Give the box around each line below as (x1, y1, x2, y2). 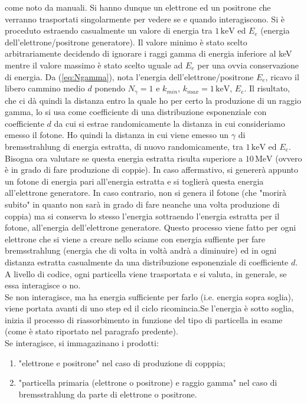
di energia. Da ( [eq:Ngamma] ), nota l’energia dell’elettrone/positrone (5, 70, 254, 83)
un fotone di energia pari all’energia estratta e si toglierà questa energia (5, 175, 264, 187)
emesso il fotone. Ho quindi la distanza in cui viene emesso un (5, 129, 229, 141)
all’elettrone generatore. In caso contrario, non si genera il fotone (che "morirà (5, 186, 287, 199)
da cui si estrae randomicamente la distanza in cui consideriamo (54, 117, 285, 129)
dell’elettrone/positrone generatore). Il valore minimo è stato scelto (5, 35, 247, 48)
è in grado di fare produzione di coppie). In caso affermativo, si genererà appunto (5, 163, 299, 176)
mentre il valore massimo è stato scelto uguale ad (5, 58, 183, 71)
